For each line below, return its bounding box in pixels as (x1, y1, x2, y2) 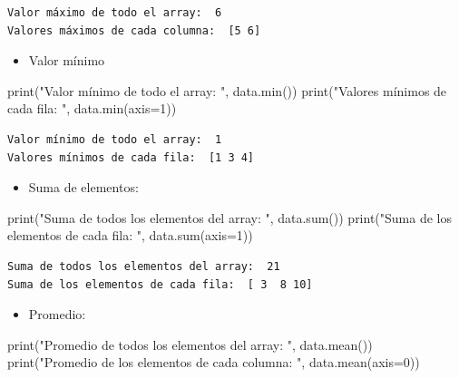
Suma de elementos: (28, 178, 139, 197)
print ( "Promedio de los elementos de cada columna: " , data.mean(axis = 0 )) (7, 353, 420, 372)
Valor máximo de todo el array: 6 (7, 6, 222, 19)
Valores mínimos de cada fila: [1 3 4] (7, 150, 255, 164)
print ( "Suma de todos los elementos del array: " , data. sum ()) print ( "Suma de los (7, 208, 453, 227)
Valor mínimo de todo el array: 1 (7, 132, 222, 146)
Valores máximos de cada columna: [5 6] (7, 24, 261, 37)
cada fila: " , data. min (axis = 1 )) (7, 99, 177, 118)
